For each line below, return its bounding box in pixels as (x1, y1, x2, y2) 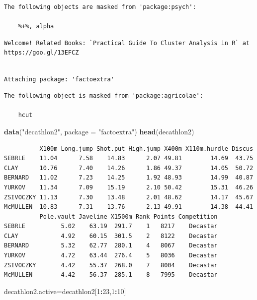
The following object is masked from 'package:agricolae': (4, 92, 203, 100)
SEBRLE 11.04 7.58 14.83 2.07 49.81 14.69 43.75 (4, 155, 254, 162)
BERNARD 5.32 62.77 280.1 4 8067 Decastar (4, 242, 218, 249)
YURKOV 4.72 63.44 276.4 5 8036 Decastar (4, 252, 218, 259)
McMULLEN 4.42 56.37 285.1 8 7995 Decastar (4, 271, 218, 279)
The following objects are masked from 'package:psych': (4, 3, 196, 10)
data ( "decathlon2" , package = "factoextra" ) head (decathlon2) (4, 126, 194, 136)
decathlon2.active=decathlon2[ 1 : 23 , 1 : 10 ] (4, 286, 126, 296)
